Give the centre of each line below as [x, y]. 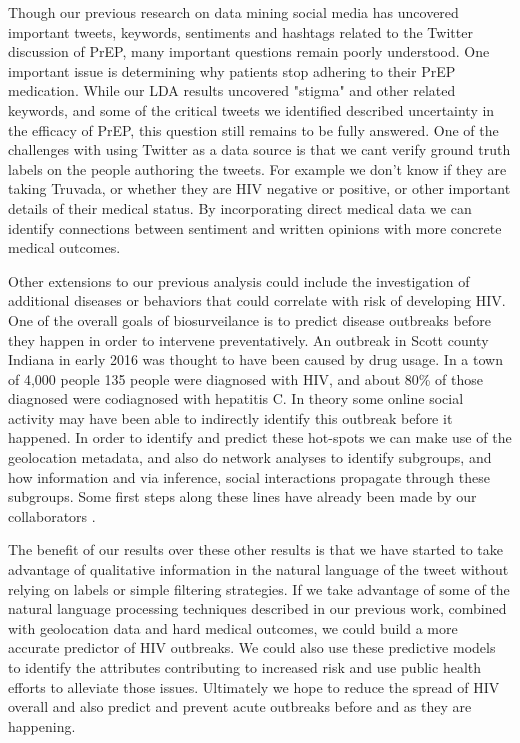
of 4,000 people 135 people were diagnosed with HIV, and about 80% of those [246, 378]
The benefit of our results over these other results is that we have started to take [255, 549]
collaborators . [52, 515]
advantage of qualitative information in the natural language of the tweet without [258, 569]
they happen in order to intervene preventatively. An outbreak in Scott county [248, 339]
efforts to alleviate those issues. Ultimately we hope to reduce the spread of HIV [254, 686]
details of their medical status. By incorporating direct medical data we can [240, 207]
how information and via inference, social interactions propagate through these [249, 476]
